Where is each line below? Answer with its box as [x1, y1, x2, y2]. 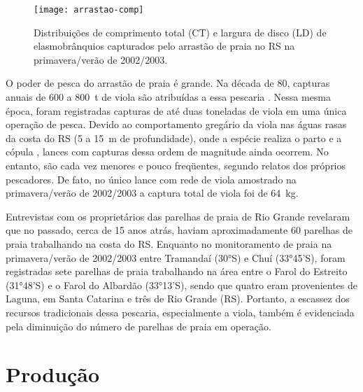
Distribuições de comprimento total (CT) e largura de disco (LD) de [34, 24, 327, 39]
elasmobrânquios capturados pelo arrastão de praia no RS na [34, 38, 295, 53]
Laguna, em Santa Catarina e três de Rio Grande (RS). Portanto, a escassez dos [6, 291, 350, 306]
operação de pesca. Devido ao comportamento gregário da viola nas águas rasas [6, 117, 347, 132]
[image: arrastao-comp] [34, 5, 144, 15]
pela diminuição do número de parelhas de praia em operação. [6, 318, 271, 333]
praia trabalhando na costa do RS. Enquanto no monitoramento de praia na [6, 236, 332, 251]
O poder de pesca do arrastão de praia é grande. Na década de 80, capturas [6, 76, 330, 90]
